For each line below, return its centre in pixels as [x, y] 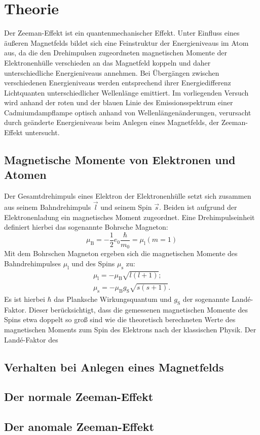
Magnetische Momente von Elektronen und [120, 160]
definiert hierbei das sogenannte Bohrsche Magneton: [86, 227]
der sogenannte [206, 299]
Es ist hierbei [25, 299]
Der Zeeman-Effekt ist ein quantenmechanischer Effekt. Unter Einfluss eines [122, 33]
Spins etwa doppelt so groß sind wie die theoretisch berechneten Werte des [120, 319]
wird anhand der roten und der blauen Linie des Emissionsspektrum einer [119, 102]
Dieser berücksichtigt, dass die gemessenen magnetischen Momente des [138, 309]
